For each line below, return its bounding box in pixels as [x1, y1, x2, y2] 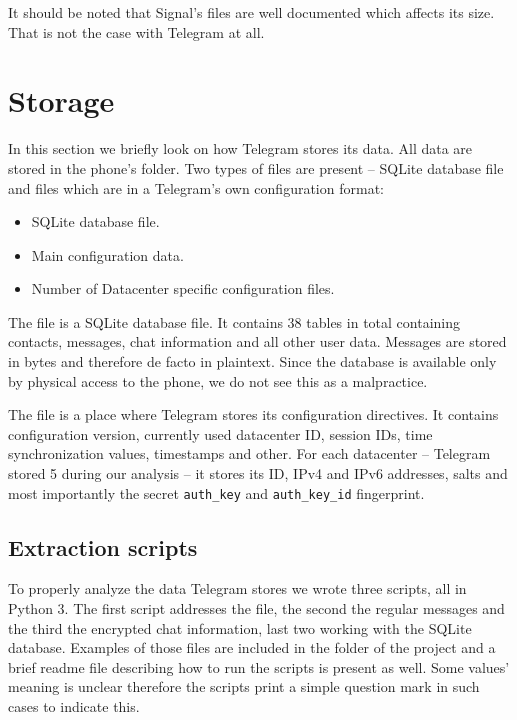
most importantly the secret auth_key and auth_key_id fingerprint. [8, 482, 425, 503]
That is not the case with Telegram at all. [8, 21, 265, 42]
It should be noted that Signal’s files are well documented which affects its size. [8, 2, 495, 22]
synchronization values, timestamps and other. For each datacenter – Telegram [8, 443, 491, 464]
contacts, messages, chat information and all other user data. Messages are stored [8, 331, 507, 352]
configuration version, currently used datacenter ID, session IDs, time [8, 423, 433, 444]
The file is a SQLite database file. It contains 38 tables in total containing [8, 311, 460, 332]
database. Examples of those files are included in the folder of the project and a [8, 637, 496, 658]
